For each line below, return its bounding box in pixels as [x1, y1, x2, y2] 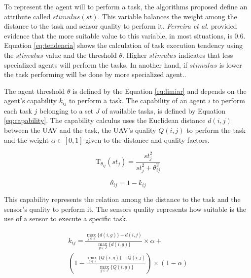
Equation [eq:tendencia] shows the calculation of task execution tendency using [4, 40, 243, 50]
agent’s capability [4, 95, 57, 106]
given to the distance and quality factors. [85, 134, 210, 145]
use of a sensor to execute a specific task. [4, 213, 128, 224]
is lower [219, 59, 242, 70]
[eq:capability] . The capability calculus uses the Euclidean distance [4, 115, 206, 125]
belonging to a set [39, 105, 94, 116]
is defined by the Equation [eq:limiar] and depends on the [72, 85, 247, 96]
